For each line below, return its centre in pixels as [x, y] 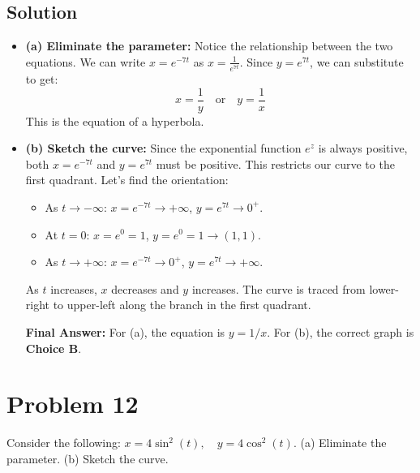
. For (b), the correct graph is [341, 331]
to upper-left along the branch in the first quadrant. [182, 305]
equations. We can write [86, 61]
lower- [384, 288]
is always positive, [363, 148]
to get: [42, 78]
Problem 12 [73, 404]
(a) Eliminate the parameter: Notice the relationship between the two [209, 46]
